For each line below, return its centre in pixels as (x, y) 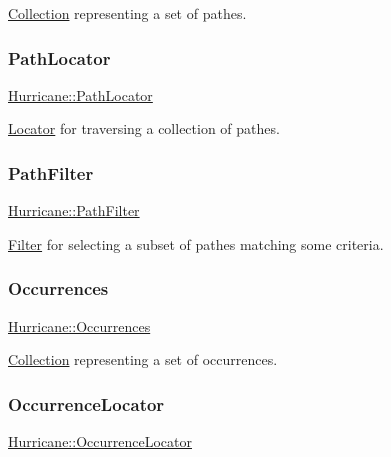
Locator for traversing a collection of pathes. (144, 128)
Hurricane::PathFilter (74, 210)
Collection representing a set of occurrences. (143, 359)
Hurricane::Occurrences (79, 325)
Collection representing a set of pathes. (127, 13)
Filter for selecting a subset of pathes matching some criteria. (196, 243)
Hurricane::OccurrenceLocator (100, 441)
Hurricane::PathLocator (80, 94)
